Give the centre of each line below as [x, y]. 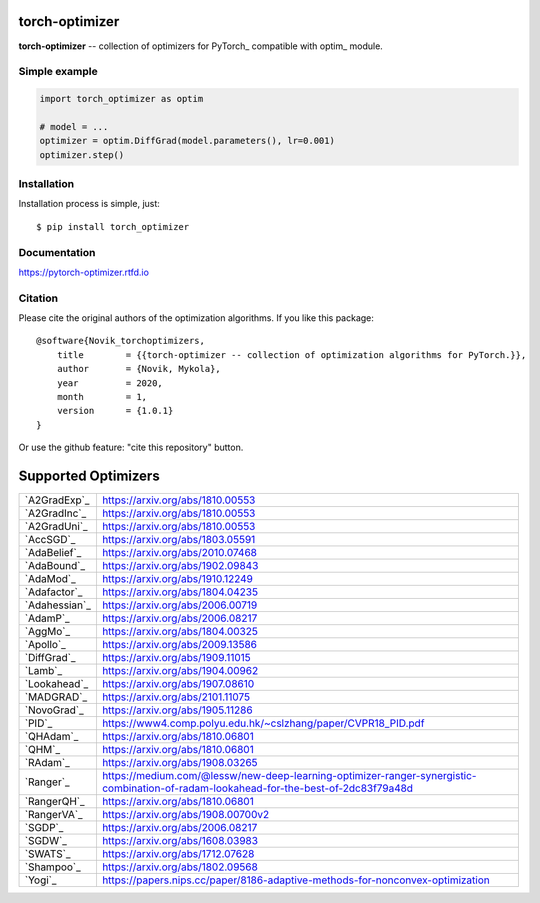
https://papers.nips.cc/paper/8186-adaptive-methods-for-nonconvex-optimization [295, 880]
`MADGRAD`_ [56, 697]
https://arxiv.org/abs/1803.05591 [178, 540]
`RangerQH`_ [54, 802]
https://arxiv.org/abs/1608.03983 [180, 841]
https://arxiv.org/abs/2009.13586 [179, 645]
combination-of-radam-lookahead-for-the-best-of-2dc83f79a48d [257, 788]
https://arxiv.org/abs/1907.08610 [178, 684]
